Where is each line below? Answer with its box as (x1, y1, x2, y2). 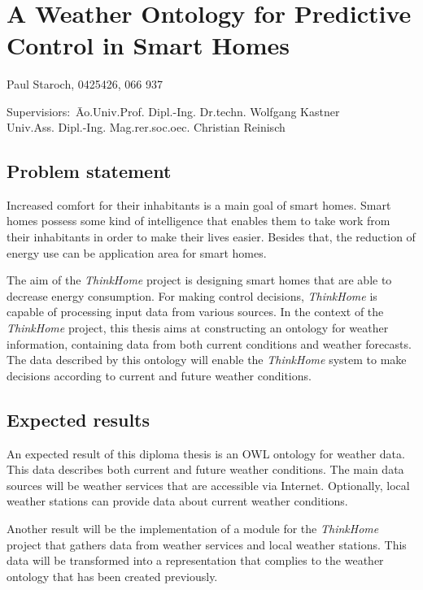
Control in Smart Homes (7, 28, 290, 61)
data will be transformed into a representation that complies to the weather (7, 552, 384, 569)
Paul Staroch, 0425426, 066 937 (7, 75, 163, 92)
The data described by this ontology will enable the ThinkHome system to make (7, 351, 407, 368)
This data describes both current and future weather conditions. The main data (7, 461, 404, 478)
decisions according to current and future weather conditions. (7, 367, 312, 384)
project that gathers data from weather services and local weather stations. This (7, 536, 407, 553)
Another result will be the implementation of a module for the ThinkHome (7, 520, 379, 536)
